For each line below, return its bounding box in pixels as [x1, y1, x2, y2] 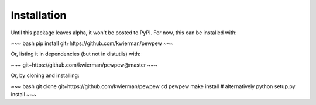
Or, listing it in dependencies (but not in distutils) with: [11, 50, 141, 58]
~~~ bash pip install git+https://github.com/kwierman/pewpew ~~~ [11, 40, 174, 47]
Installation [11, 9, 67, 22]
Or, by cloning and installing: [11, 72, 80, 79]
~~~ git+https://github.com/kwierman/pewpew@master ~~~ [11, 61, 158, 68]
